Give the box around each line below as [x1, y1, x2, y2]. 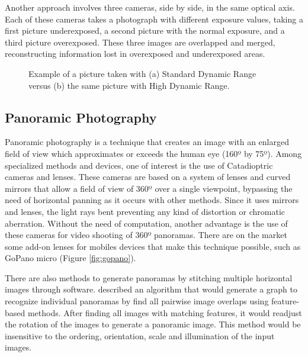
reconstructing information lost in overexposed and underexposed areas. [5, 47, 265, 60]
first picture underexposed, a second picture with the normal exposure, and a [5, 24, 285, 37]
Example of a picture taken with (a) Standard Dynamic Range [28, 67, 256, 79]
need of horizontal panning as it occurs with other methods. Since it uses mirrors [5, 194, 299, 206]
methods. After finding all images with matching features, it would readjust [27, 306, 302, 319]
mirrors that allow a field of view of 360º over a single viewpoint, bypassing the [5, 182, 293, 194]
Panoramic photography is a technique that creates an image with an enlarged [5, 136, 290, 148]
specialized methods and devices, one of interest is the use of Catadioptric [5, 159, 273, 171]
